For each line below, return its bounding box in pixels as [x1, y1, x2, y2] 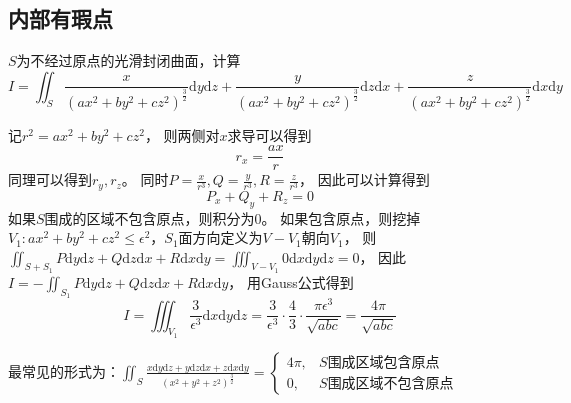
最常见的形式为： [8, 360, 120, 381]
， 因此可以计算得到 [299, 169, 430, 190]
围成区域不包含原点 [327, 377, 454, 392]
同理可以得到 [8, 169, 92, 190]
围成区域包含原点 [327, 356, 440, 371]
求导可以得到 [227, 124, 312, 145]
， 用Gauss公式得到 [228, 271, 354, 292]
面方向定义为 [178, 227, 263, 248]
